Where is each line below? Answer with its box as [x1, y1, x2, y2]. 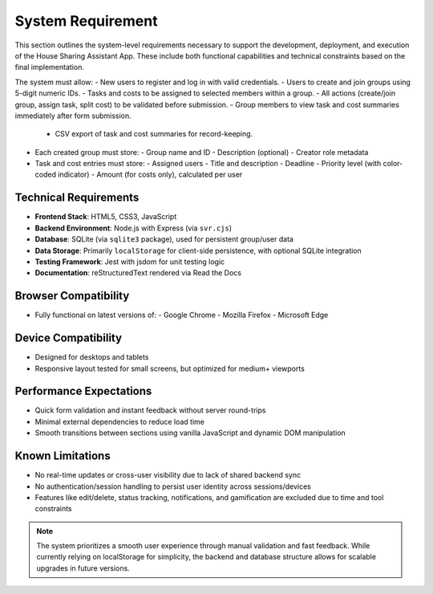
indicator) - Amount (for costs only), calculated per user [57, 169, 243, 180]
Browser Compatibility [14, 289, 130, 303]
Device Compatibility [14, 332, 123, 345]
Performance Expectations [14, 384, 152, 398]
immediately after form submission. [14, 111, 132, 120]
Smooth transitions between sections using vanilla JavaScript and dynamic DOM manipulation [34, 428, 346, 437]
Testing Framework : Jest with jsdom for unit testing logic [34, 257, 225, 266]
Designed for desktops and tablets [34, 352, 149, 362]
